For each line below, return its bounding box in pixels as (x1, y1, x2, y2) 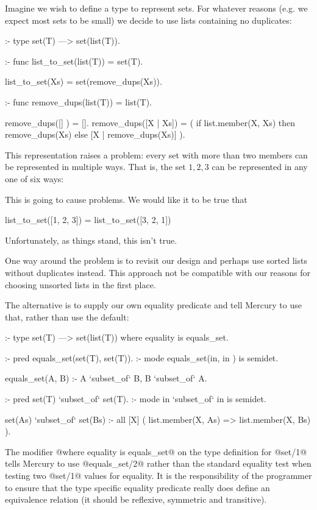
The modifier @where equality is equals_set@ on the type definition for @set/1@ (5, 445, 307, 458)
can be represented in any (212, 160, 308, 173)
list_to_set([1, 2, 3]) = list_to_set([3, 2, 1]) (5, 213, 171, 226)
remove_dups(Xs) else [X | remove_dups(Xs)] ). (5, 128, 185, 141)
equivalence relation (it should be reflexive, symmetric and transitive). (5, 493, 267, 506)
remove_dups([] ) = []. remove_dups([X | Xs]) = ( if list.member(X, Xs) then (5, 116, 296, 129)
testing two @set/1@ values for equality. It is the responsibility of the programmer (5, 469, 312, 482)
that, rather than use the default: (5, 310, 129, 323)
